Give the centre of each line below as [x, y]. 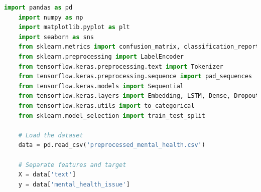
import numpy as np [51, 17]
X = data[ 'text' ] [47, 175]
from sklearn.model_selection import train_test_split [112, 116]
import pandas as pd [38, 8]
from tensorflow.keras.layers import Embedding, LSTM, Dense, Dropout [139, 96]
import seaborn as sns [56, 37]
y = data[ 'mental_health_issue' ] [74, 184]
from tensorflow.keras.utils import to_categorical [106, 106]
